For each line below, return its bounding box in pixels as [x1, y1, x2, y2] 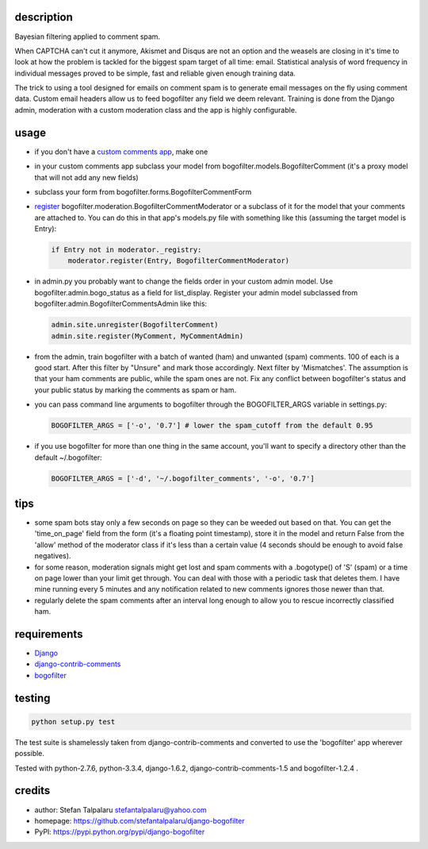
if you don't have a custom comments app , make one [34, 147, 208, 156]
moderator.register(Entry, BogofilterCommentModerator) [67, 257, 290, 265]
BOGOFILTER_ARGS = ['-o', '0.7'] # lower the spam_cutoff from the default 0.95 [51, 421, 373, 430]
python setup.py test [31, 717, 116, 726]
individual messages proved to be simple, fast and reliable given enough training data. [14, 68, 296, 78]
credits [14, 784, 51, 797]
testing [14, 691, 51, 704]
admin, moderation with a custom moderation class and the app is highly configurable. [14, 105, 297, 114]
